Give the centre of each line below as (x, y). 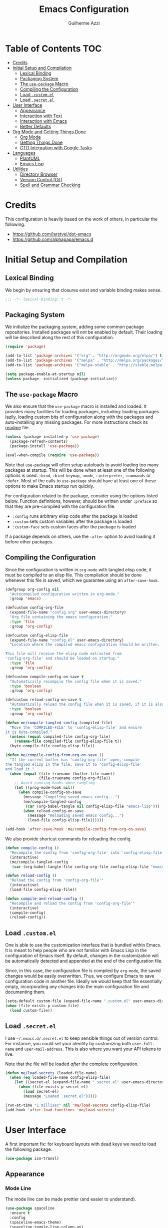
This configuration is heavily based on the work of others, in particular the (81, 219)
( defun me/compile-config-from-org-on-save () (54, 755)
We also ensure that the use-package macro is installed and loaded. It (76, 406)
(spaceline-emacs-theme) (35, 1222)
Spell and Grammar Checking (50, 185)
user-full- (143, 1044)
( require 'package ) (25, 347)
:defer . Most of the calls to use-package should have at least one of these (81, 481)
